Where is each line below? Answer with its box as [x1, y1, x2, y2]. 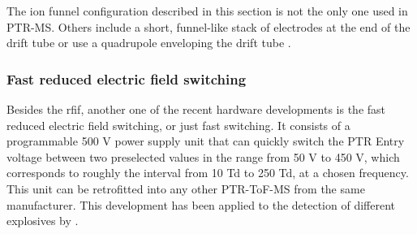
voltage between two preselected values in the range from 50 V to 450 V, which [6, 148, 400, 165]
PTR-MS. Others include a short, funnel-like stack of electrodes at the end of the [6, 18, 411, 35]
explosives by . [6, 212, 79, 229]
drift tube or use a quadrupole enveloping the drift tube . [6, 34, 291, 51]
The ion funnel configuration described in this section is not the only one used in [6, 2, 408, 19]
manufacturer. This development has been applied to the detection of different [6, 196, 395, 213]
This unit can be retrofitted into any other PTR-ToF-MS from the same [6, 180, 365, 197]
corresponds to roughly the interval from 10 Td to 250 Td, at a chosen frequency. [6, 164, 409, 181]
